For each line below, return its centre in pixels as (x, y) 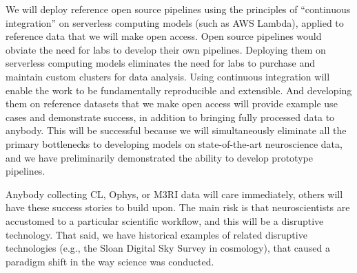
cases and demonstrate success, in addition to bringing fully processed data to (170, 117)
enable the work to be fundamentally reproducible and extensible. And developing (179, 90)
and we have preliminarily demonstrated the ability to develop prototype (159, 157)
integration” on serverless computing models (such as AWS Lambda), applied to (175, 22)
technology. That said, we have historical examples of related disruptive (156, 234)
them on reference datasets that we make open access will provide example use (172, 103)
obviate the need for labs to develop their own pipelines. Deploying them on (166, 49)
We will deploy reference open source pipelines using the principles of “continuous (178, 9)
